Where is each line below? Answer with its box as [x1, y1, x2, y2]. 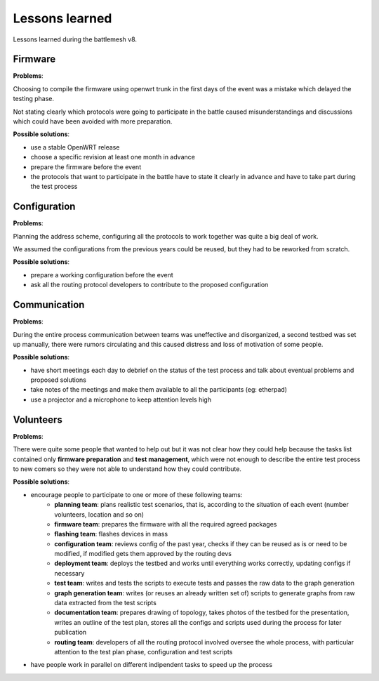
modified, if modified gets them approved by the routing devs [54, 550, 232, 558]
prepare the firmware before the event [30, 162, 142, 171]
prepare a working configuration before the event [30, 270, 173, 279]
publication [54, 628, 87, 637]
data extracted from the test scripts [54, 599, 157, 607]
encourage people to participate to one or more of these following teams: [30, 490, 243, 498]
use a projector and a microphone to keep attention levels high [30, 395, 212, 404]
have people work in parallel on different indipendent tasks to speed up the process [30, 661, 273, 669]
